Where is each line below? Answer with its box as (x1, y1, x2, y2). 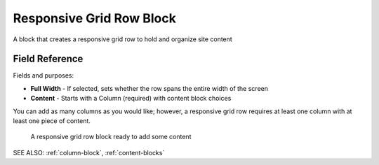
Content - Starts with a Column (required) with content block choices (30, 94, 232, 103)
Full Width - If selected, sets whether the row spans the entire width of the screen (30, 84, 268, 92)
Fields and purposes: (13, 71, 74, 80)
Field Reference (13, 53, 84, 65)
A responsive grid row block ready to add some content (30, 133, 192, 141)
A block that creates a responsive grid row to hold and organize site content (13, 35, 233, 43)
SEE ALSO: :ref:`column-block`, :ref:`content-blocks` (13, 148, 165, 157)
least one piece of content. (13, 117, 91, 125)
